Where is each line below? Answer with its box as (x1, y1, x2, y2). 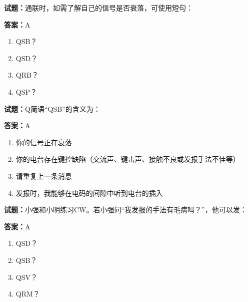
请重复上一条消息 (15, 170, 72, 181)
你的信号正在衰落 (15, 137, 72, 147)
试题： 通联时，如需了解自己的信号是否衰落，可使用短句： (4, 3, 193, 13)
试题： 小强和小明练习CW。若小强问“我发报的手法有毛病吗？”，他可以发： (4, 204, 247, 215)
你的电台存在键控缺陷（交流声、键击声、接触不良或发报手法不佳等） (15, 154, 240, 164)
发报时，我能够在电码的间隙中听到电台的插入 (15, 187, 163, 198)
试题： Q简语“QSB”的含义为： (4, 103, 100, 114)
